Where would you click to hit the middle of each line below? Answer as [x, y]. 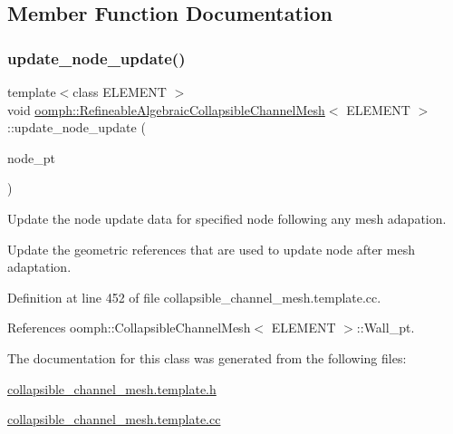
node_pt [31, 157]
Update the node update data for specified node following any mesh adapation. [227, 218]
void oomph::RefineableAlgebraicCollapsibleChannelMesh [166, 109]
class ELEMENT [120, 92]
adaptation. [39, 267]
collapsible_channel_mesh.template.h [112, 388]
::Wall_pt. [386, 328]
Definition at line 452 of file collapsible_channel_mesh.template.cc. [194, 297]
